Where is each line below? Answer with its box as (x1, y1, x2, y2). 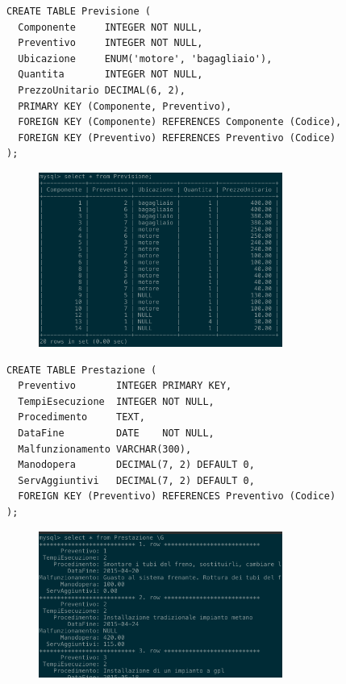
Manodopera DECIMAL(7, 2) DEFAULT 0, (18, 459, 255, 471)
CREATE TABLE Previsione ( (6, 6, 151, 17)
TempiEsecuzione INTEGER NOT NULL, (18, 395, 215, 407)
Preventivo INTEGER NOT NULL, (18, 37, 203, 49)
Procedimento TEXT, (18, 411, 145, 423)
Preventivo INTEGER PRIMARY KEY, (18, 380, 232, 392)
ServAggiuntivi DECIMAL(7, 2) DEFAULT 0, (18, 474, 255, 486)
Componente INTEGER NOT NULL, (18, 21, 203, 33)
